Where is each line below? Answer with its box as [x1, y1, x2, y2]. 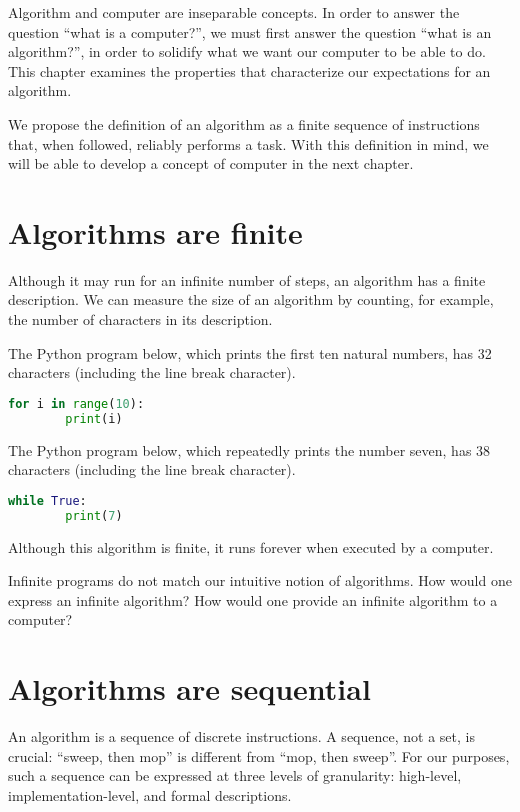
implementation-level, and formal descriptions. [8, 784, 292, 805]
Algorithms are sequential [8, 668, 371, 709]
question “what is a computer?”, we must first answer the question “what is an [8, 21, 492, 42]
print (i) [65, 411, 123, 426]
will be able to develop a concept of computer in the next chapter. [8, 153, 414, 174]
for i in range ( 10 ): [8, 396, 145, 411]
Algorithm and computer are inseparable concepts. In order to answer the [8, 2, 460, 22]
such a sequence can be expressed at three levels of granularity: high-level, [8, 765, 462, 786]
